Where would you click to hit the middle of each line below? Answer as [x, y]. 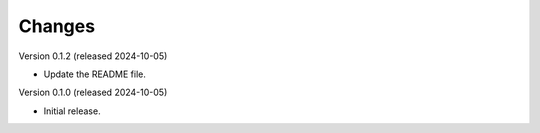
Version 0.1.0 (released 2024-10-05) [93, 92]
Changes [56, 26]
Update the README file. [95, 74]
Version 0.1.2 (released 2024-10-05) [93, 56]
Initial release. [72, 111]
